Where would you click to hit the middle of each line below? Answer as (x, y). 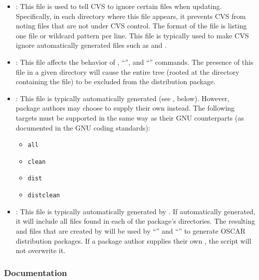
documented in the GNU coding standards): (83, 127)
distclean (44, 196)
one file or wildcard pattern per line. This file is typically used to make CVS (132, 35)
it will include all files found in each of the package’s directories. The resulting (135, 221)
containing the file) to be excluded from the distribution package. (116, 81)
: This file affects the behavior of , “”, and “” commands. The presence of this (134, 62)
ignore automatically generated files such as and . (91, 45)
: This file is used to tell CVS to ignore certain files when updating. (119, 6)
